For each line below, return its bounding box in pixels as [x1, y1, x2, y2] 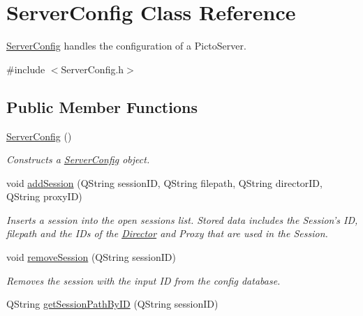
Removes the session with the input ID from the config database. [6, 273, 281, 287]
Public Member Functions [6, 96, 198, 117]
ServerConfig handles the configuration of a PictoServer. [6, 38, 246, 53]
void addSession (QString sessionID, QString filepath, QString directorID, [6, 175, 323, 190]
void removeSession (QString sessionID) [6, 250, 176, 264]
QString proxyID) [6, 189, 82, 204]
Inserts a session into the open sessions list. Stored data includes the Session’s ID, [6, 212, 358, 227]
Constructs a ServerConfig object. [6, 152, 150, 167]
